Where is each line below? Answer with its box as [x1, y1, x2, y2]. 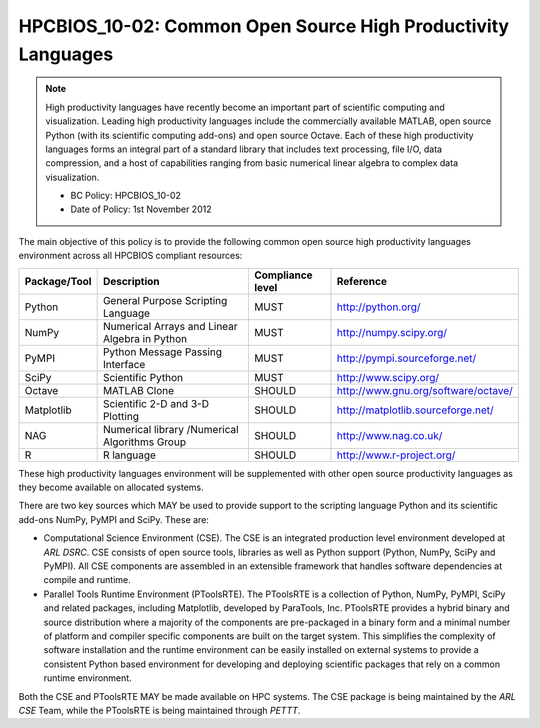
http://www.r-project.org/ [336, 448, 456, 462]
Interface [102, 357, 146, 371]
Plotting [102, 409, 140, 423]
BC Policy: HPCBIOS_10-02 [70, 190, 182, 202]
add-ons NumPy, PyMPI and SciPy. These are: [18, 513, 210, 525]
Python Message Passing [102, 345, 223, 359]
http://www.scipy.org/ [336, 370, 440, 384]
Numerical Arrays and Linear [102, 319, 239, 333]
